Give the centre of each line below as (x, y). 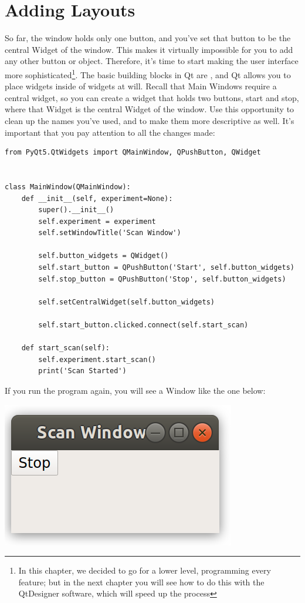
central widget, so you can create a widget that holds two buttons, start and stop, (152, 97)
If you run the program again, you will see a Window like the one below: (135, 390)
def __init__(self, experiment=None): (97, 198)
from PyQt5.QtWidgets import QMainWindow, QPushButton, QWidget (133, 153)
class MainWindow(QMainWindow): (68, 187)
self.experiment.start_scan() (97, 359)
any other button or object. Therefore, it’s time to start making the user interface (152, 61)
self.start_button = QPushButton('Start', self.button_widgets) (166, 268)
